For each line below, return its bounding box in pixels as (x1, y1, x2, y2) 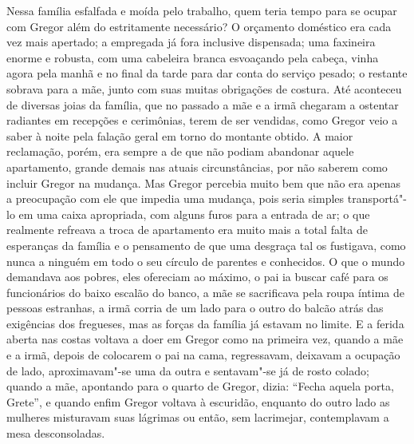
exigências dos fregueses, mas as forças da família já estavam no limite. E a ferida (6, 315, 404, 331)
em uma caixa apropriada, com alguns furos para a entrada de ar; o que (18, 205, 370, 222)
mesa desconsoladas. (6, 425, 105, 442)
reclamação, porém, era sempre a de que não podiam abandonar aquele (6, 143, 354, 160)
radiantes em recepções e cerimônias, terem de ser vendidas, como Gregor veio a (6, 112, 398, 129)
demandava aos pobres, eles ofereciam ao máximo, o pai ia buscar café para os (6, 268, 388, 285)
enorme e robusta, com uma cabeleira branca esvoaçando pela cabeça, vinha (6, 49, 379, 65)
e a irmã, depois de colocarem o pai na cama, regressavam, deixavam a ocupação (6, 347, 400, 363)
